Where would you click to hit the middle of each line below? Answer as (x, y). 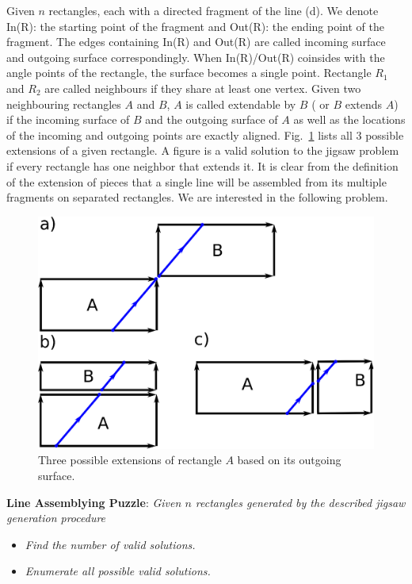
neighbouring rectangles (64, 104)
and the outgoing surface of (212, 119)
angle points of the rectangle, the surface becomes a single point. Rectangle (189, 73)
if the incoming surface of (68, 119)
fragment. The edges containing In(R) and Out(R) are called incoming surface (196, 42)
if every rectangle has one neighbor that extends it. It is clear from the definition (202, 165)
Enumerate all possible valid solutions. (118, 571)
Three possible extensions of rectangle (130, 460)
